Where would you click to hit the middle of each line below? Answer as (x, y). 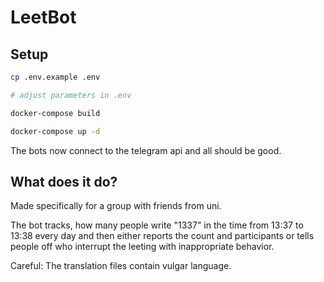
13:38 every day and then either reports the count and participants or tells (162, 236)
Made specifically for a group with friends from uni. (116, 206)
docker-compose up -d (55, 131)
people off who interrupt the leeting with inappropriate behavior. (142, 247)
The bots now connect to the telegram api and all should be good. (146, 150)
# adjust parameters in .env (71, 95)
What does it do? (64, 181)
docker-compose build (55, 113)
